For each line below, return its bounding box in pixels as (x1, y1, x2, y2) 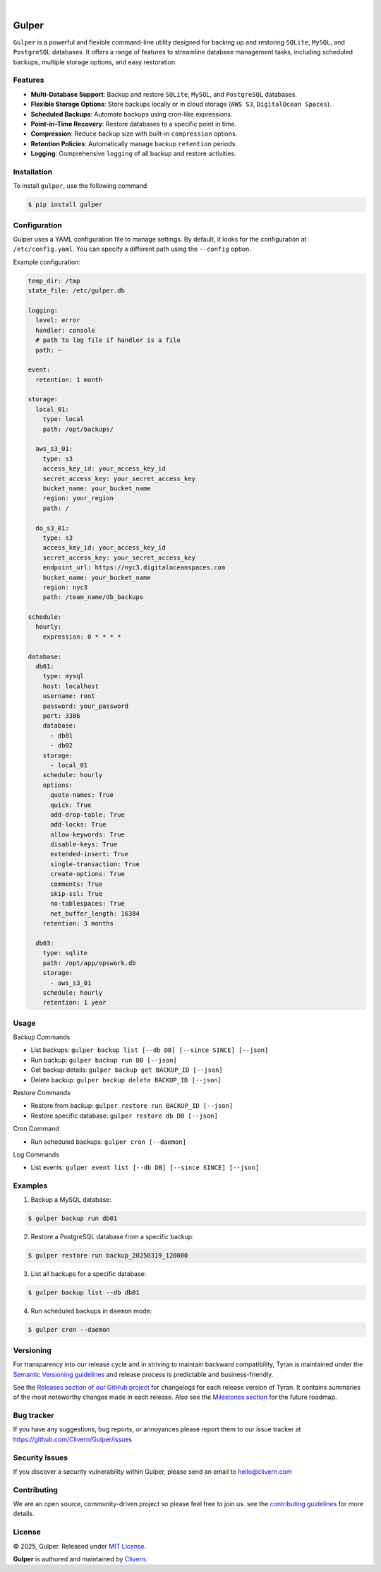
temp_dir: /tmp (28, 276, 80, 285)
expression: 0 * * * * (42, 632, 121, 641)
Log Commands (13, 1150, 60, 1159)
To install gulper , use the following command (13, 182, 147, 190)
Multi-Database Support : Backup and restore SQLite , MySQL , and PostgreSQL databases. (30, 90, 298, 98)
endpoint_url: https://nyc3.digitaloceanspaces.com (42, 564, 226, 572)
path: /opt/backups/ (42, 425, 114, 433)
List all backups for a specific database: (30, 1270, 147, 1278)
